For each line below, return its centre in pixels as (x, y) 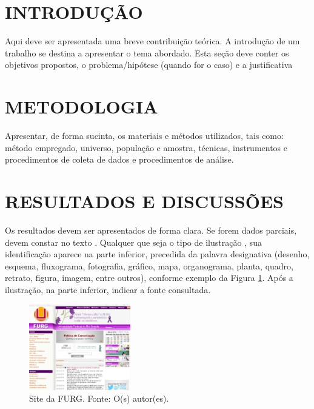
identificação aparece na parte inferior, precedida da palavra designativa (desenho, (157, 254)
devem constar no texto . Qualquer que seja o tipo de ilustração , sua (133, 242)
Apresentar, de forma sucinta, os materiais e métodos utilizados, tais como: (144, 136)
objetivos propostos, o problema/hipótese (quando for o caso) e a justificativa (149, 65)
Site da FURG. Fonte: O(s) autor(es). (99, 398)
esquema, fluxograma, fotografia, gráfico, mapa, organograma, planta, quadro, (149, 265)
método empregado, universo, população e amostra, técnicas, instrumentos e (146, 147)
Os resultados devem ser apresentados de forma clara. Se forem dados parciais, (151, 230)
